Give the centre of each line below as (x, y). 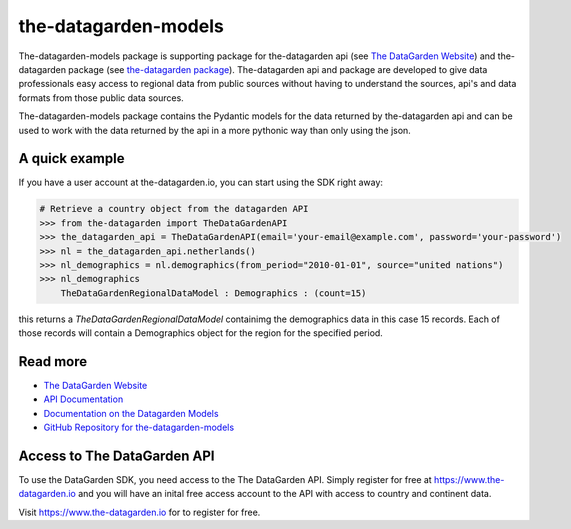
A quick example (71, 158)
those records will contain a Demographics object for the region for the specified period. (201, 333)
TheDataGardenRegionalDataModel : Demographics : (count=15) (213, 293)
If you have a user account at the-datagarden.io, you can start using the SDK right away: (201, 182)
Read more (53, 361)
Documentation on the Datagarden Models (131, 413)
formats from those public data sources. (101, 97)
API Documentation (83, 399)
